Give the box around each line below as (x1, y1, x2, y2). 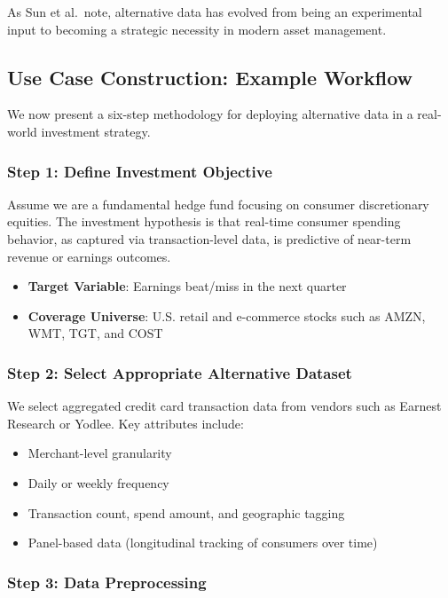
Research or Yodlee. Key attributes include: (7, 413, 244, 432)
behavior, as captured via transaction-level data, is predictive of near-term (7, 229, 412, 248)
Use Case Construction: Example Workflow (7, 63, 413, 90)
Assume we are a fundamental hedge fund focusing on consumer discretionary (7, 194, 429, 213)
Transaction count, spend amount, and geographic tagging (28, 503, 345, 522)
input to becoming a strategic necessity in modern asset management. (7, 20, 387, 38)
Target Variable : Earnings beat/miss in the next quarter (28, 277, 347, 295)
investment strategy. (41, 122, 151, 140)
